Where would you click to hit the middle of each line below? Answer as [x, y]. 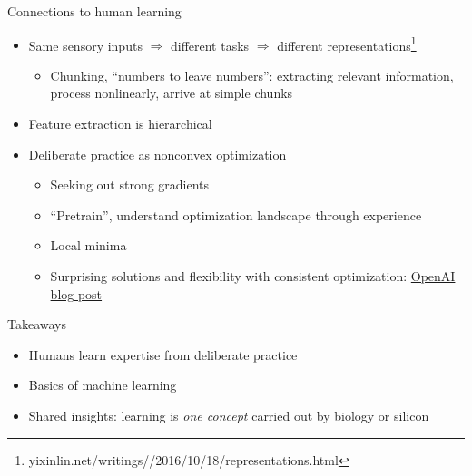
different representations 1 [347, 44]
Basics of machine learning [103, 385]
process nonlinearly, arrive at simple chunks [172, 93]
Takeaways [37, 324]
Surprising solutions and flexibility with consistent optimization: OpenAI [253, 276]
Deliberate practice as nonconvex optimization [157, 154]
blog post [76, 293]
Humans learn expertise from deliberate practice [163, 354]
